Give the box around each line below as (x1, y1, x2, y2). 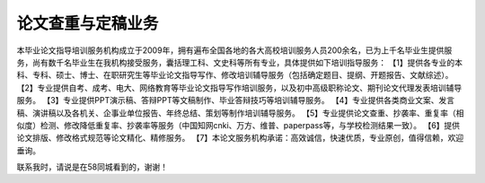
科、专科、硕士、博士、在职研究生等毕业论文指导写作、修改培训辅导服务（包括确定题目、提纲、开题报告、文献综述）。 (16, 70, 454, 81)
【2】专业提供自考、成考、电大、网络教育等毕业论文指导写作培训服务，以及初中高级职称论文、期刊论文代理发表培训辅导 (16, 82, 463, 93)
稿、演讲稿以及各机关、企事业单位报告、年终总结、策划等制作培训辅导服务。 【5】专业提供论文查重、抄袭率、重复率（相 (16, 108, 464, 118)
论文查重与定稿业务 (16, 13, 159, 33)
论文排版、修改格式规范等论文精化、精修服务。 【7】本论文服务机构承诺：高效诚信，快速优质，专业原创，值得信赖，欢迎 (16, 133, 464, 144)
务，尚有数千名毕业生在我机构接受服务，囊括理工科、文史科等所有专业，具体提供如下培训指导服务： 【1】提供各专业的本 (16, 57, 463, 67)
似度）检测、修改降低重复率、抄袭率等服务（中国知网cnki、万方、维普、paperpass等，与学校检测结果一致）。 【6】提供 (16, 119, 461, 130)
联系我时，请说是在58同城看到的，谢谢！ (16, 161, 168, 172)
